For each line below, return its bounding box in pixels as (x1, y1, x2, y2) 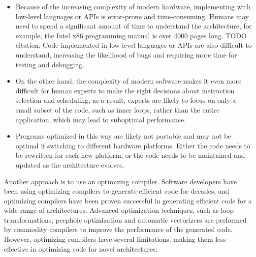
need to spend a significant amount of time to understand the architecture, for (15, 21, 252, 31)
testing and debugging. (15, 59, 85, 69)
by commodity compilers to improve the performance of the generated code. (4, 224, 233, 234)
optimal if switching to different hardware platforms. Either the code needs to (15, 140, 251, 150)
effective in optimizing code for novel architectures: (4, 243, 158, 254)
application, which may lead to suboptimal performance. (15, 114, 186, 124)
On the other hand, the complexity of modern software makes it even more (15, 76, 242, 86)
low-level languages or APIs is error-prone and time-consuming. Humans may (15, 11, 249, 21)
